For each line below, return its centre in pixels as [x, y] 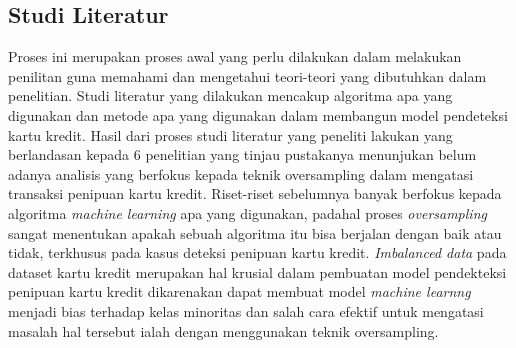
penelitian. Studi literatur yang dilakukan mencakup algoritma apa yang [230, 95]
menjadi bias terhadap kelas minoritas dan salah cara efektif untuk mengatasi [246, 310]
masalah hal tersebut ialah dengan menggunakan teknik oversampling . [223, 330]
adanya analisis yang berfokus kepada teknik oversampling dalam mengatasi [241, 173]
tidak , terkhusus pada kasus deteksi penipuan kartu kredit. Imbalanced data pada [257, 252]
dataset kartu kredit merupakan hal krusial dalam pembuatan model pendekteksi [257, 271]
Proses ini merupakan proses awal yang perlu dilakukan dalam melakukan [235, 56]
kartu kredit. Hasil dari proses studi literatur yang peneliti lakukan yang [230, 134]
